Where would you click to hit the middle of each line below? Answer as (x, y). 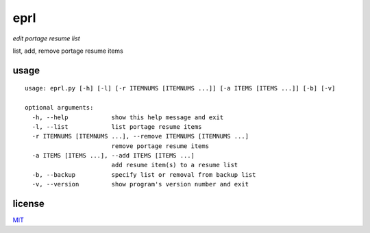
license (28, 204)
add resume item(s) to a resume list (175, 165)
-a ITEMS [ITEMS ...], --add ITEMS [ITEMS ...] (113, 156)
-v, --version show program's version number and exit (140, 184)
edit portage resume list (46, 38)
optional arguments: (59, 108)
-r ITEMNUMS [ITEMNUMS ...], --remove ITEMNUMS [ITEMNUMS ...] (140, 136)
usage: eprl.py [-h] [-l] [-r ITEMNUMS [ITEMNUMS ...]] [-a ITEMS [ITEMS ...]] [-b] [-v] (180, 88)
